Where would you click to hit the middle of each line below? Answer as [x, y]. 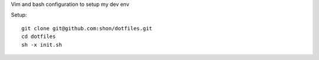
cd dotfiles [39, 37]
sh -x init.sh [42, 45]
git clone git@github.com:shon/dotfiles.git [87, 28]
